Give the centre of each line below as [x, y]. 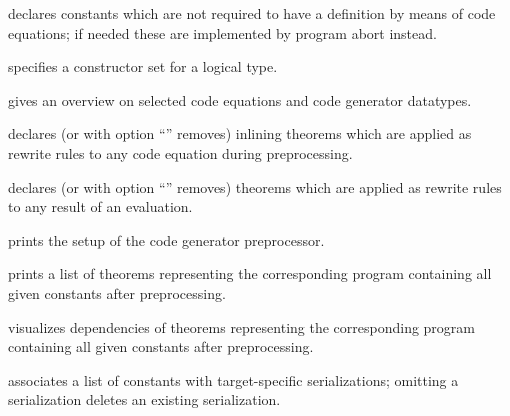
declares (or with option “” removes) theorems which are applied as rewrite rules [255, 186]
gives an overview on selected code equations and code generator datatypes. [240, 99]
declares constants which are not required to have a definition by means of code [252, 13]
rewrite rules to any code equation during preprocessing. [180, 152]
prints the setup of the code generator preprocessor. [166, 239]
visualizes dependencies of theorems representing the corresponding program [242, 326]
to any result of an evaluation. [100, 206]
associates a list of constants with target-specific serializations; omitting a [233, 379]
